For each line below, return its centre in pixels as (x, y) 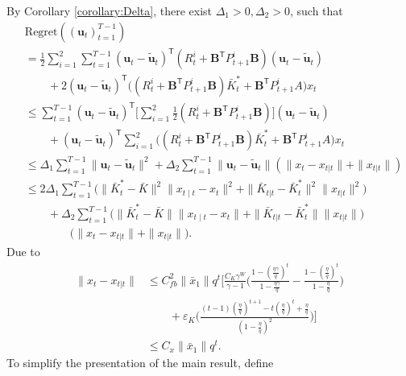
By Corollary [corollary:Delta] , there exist (110, 10)
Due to (23, 252)
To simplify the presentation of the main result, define (140, 363)
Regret (41, 32)
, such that (316, 10)
